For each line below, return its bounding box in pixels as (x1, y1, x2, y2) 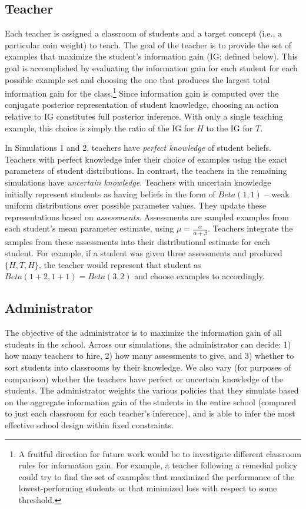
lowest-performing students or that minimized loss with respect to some (18, 482, 277, 494)
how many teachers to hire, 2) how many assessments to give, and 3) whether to (5, 349, 294, 362)
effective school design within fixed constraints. (5, 419, 174, 431)
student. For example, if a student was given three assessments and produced (5, 247, 282, 259)
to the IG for (206, 121, 253, 134)
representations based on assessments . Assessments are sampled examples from (5, 210, 290, 223)
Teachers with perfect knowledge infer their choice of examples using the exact (5, 153, 288, 165)
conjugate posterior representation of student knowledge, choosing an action (5, 98, 279, 111)
